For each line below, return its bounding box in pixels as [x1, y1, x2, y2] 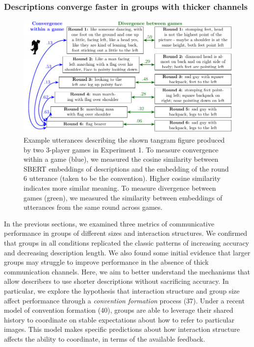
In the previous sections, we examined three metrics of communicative [4, 218, 214, 228]
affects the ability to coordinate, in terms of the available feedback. [4, 333, 205, 344]
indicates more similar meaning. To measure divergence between [24, 182, 216, 193]
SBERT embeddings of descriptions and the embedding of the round [24, 163, 229, 173]
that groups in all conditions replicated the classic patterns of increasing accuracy [4, 237, 249, 248]
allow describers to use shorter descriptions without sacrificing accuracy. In [4, 276, 229, 286]
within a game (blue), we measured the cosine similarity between [24, 154, 218, 164]
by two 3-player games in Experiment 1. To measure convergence [24, 144, 219, 154]
